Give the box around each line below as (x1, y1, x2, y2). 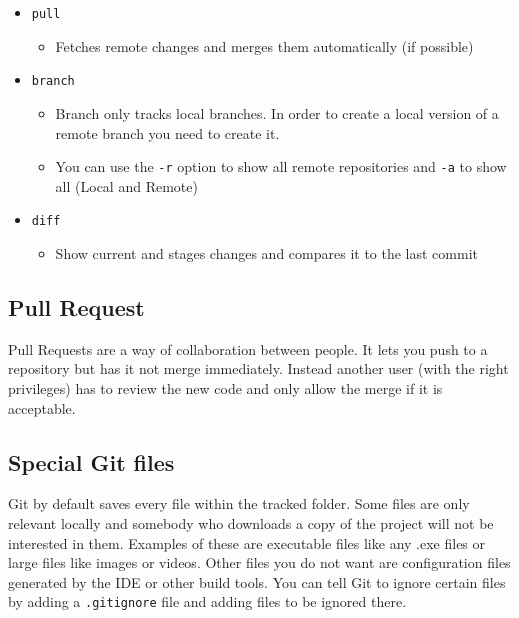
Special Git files (8, 446, 175, 477)
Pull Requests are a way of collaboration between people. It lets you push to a (8, 338, 488, 359)
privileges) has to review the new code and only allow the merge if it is (8, 377, 443, 398)
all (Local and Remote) (55, 175, 198, 196)
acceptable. (8, 397, 76, 418)
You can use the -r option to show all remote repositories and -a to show (55, 156, 507, 177)
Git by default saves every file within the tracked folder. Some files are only (8, 493, 470, 514)
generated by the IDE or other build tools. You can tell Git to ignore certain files (8, 571, 506, 592)
